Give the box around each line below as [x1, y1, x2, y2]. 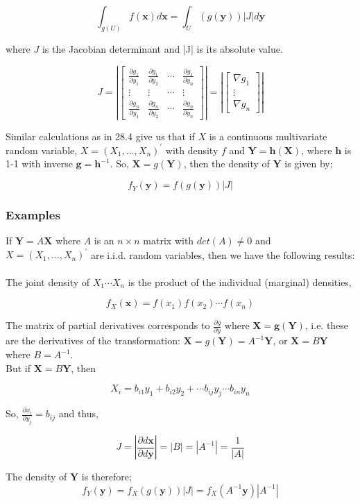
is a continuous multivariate [209, 128, 327, 143]
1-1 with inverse [6, 156, 73, 171]
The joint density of [6, 274, 90, 289]
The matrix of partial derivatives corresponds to [6, 318, 210, 333]
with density [165, 142, 218, 157]
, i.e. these [305, 318, 349, 333]
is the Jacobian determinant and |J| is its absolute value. [42, 41, 283, 56]
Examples [6, 205, 60, 223]
